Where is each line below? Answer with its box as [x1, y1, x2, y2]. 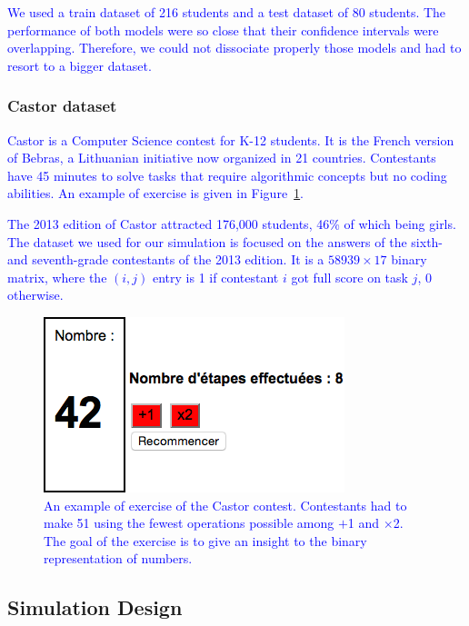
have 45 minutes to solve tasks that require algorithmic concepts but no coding [7, 165, 447, 184]
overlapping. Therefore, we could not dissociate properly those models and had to [7, 38, 462, 57]
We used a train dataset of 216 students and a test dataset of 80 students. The [7, 3, 446, 21]
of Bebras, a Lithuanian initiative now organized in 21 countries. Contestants [7, 148, 436, 167]
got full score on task [291, 267, 408, 286]
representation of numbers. [44, 549, 193, 568]
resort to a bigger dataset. [7, 55, 152, 75]
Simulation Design [7, 593, 183, 621]
